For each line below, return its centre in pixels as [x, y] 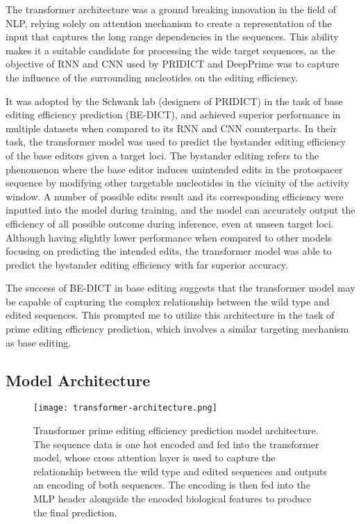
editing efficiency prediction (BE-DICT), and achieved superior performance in [173, 114]
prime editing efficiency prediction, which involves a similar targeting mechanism [177, 329]
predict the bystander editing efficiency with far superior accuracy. [147, 264]
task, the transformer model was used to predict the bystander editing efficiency [176, 142]
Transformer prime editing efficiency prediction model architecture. [176, 430]
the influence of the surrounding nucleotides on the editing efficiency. [152, 77]
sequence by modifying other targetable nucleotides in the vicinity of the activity [177, 183]
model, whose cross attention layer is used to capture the [154, 458]
